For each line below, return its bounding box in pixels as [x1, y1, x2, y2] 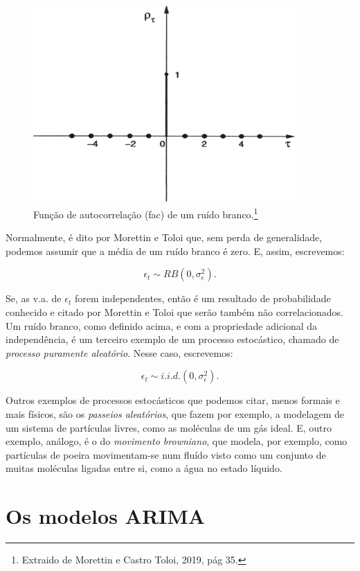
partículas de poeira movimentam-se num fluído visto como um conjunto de [6, 447, 326, 462]
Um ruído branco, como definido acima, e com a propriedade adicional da [6, 318, 318, 333]
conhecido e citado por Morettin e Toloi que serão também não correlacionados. [6, 305, 344, 319]
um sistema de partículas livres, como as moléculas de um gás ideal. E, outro [6, 420, 332, 434]
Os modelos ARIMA [6, 502, 206, 530]
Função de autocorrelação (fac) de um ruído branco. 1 [33, 205, 258, 221]
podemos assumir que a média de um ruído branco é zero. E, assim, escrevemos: [6, 243, 345, 258]
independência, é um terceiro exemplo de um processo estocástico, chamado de [6, 332, 339, 346]
